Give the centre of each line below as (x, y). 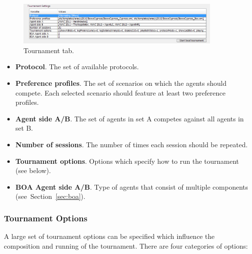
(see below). (33, 170)
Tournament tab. (49, 50)
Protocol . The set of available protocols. (77, 67)
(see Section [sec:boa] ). (50, 196)
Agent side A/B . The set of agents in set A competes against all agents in (130, 118)
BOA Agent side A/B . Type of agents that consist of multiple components (132, 186)
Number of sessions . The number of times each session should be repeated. (131, 144)
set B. (24, 128)
